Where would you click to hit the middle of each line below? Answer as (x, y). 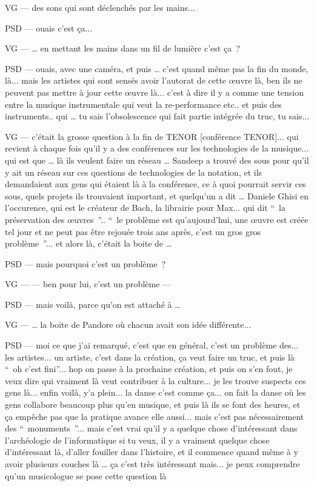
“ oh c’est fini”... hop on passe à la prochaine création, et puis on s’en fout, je (149, 369)
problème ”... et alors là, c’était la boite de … (89, 243)
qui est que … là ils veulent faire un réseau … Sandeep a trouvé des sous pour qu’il (157, 160)
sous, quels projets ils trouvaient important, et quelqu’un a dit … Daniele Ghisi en (157, 195)
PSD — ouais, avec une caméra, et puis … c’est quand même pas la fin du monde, (157, 68)
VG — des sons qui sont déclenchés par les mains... (100, 7)
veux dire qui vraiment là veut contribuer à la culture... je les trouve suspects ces (155, 380)
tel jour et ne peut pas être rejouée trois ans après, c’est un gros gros (133, 231)
